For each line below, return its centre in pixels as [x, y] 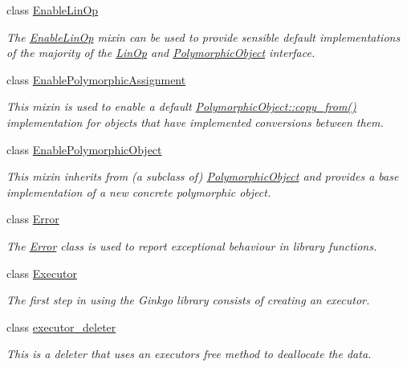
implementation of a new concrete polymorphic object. [139, 192]
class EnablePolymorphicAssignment [96, 79]
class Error [33, 219]
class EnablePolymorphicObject [84, 149]
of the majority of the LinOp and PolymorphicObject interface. [161, 53]
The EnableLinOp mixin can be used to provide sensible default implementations [203, 37]
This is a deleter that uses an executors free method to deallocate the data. [189, 354]
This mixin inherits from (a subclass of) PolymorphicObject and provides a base [203, 176]
